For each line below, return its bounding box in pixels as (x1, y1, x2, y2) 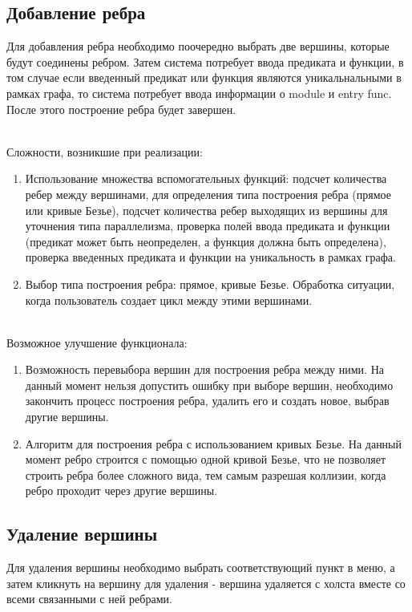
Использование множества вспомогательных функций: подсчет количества (25, 170, 387, 187)
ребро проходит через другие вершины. (25, 482, 218, 499)
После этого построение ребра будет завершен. (6, 100, 236, 117)
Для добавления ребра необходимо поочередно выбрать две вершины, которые (6, 38, 390, 55)
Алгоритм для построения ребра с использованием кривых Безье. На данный (25, 435, 402, 452)
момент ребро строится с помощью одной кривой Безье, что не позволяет (25, 451, 386, 468)
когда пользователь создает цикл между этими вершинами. (25, 291, 313, 308)
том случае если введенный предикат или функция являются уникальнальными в (6, 69, 402, 86)
